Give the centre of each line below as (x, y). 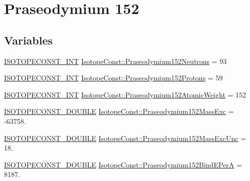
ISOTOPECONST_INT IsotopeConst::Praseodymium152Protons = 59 (113, 78)
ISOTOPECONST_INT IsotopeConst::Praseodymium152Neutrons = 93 (115, 61)
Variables (29, 40)
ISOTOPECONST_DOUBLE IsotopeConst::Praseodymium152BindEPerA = (123, 164)
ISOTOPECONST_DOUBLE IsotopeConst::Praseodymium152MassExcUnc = (125, 138)
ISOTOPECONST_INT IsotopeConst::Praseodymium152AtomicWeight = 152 (125, 94)
